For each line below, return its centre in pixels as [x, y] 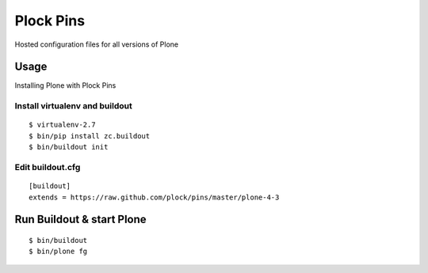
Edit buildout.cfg [48, 167]
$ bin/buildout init [69, 147]
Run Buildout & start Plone [80, 220]
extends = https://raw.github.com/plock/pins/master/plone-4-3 [154, 197]
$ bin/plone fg [58, 252]
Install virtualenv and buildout [73, 106]
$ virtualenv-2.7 [62, 125]
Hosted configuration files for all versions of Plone [96, 44]
